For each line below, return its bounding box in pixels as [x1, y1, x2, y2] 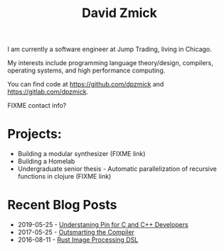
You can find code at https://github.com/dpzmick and [7, 80, 164, 89]
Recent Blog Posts [7, 197, 117, 213]
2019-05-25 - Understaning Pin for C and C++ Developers [17, 221, 188, 229]
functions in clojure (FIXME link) [17, 172, 112, 181]
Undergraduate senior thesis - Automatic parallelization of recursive [17, 164, 217, 173]
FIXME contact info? [7, 101, 67, 110]
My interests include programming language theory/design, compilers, [7, 59, 213, 67]
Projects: [7, 126, 62, 143]
